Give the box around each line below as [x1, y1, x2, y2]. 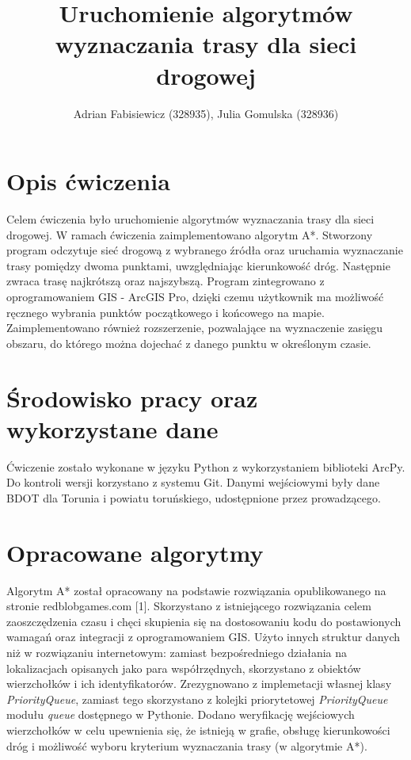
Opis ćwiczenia [6, 165, 170, 197]
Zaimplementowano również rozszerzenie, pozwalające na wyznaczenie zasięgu [6, 319, 383, 336]
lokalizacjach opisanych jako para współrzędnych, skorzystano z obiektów [6, 659, 361, 676]
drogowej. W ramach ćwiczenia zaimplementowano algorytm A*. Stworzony [6, 226, 373, 243]
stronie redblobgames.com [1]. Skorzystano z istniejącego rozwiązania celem [6, 598, 371, 614]
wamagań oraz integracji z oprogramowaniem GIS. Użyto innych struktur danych [6, 628, 401, 645]
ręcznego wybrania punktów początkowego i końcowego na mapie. [6, 304, 325, 320]
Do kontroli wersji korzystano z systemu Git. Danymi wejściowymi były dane [6, 474, 380, 491]
